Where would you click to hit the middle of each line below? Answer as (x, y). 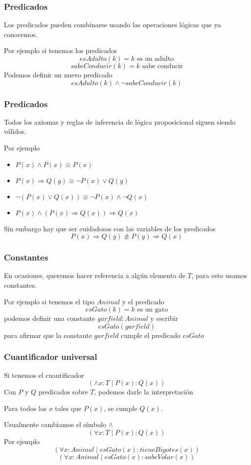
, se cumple (121, 408)
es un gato (153, 310)
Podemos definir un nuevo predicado (58, 74)
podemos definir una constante (50, 318)
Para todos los (25, 408)
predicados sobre (63, 392)
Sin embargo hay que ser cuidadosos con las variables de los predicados (110, 228)
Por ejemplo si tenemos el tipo (49, 301)
